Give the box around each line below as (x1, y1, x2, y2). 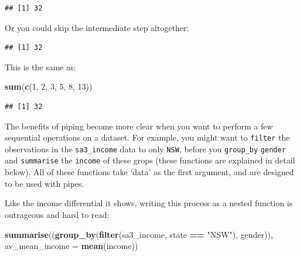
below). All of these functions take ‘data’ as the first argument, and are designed (5, 166, 294, 178)
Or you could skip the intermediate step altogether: (5, 21, 189, 33)
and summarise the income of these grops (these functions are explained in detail (5, 154, 295, 166)
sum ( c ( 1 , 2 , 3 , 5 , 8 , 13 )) (5, 80, 93, 93)
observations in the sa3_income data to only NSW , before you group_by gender (5, 142, 286, 155)
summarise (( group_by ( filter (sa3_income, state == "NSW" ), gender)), (5, 228, 273, 240)
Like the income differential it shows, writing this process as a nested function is (5, 197, 293, 209)
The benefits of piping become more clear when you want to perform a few (5, 120, 273, 132)
